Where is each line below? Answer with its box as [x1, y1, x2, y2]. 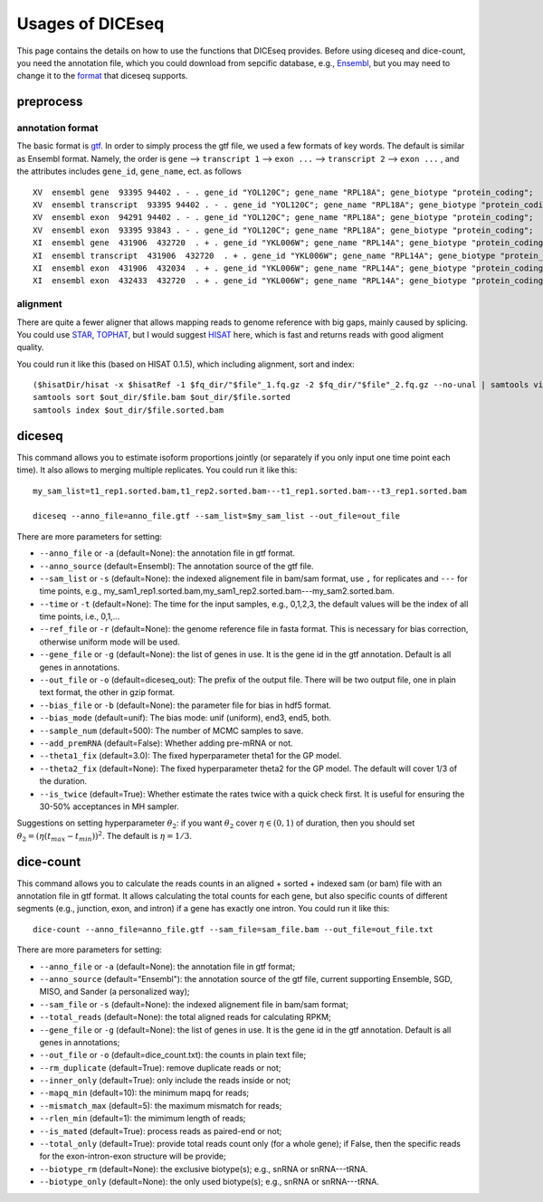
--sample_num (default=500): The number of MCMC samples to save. [39, 725, 304, 736]
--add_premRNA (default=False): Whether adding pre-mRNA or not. [39, 738, 293, 749]
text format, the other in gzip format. [39, 687, 176, 698]
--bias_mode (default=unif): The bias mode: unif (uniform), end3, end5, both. [39, 712, 332, 723]
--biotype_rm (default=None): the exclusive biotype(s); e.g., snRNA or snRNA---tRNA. [39, 1163, 368, 1174]
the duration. [39, 776, 88, 787]
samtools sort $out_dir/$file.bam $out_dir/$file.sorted [33, 392, 291, 403]
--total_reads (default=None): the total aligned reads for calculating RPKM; [39, 1012, 332, 1023]
